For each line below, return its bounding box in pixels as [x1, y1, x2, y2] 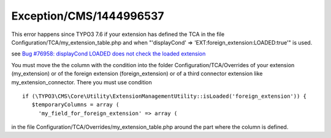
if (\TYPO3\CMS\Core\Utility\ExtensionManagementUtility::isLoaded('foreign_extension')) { [22, 92, 306, 100]
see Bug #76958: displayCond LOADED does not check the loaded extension [11, 50, 206, 57]
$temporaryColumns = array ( [31, 101, 120, 108]
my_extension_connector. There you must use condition [11, 78, 153, 85]
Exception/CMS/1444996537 [11, 9, 165, 23]
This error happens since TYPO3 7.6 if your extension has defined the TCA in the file [11, 31, 225, 38]
